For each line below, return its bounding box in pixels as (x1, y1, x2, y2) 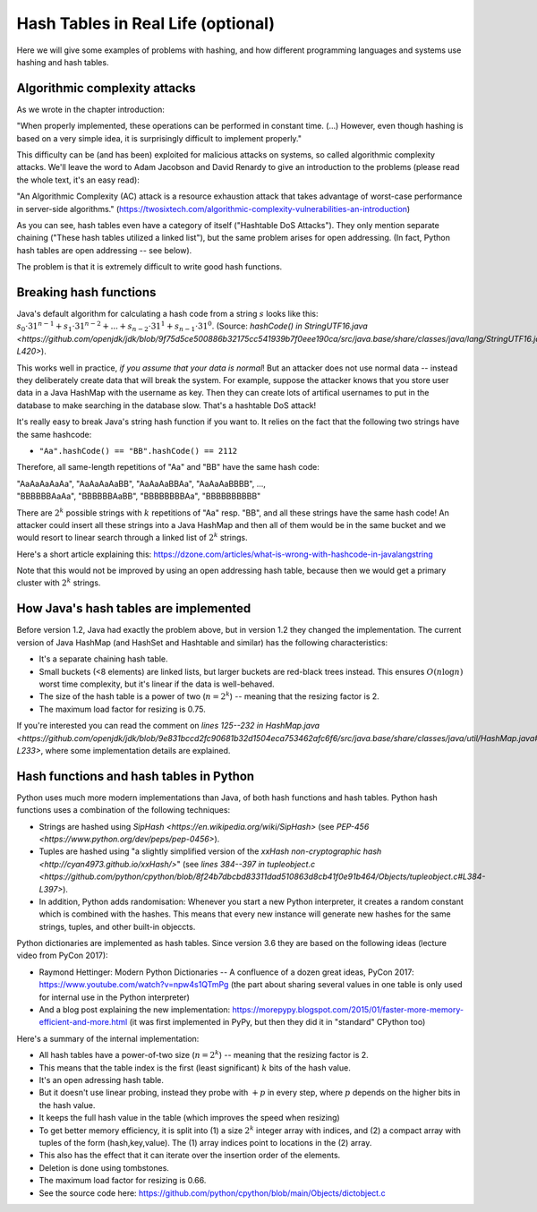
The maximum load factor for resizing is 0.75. (38, 704, 206, 714)
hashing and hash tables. (16, 56, 109, 67)
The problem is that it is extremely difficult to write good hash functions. (16, 261, 283, 272)
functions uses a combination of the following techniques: (16, 805, 231, 815)
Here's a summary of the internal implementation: (16, 1033, 200, 1044)
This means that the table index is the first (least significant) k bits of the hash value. (38, 1062, 351, 1073)
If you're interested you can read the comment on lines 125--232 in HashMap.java (16, 721, 320, 731)
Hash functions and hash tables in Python (16, 768, 255, 783)
